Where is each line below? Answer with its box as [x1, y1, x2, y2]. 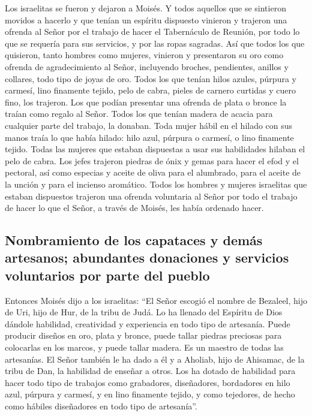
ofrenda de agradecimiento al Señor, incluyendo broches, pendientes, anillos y [5, 60, 289, 73]
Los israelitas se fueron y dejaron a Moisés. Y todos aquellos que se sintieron [5, 2, 286, 14]
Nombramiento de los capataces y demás [5, 231, 263, 249]
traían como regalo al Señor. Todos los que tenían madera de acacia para [5, 107, 273, 120]
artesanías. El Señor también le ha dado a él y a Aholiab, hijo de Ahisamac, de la [5, 352, 305, 365]
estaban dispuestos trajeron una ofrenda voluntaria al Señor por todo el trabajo [5, 189, 298, 202]
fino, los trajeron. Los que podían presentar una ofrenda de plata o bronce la [5, 95, 287, 108]
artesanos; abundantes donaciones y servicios [5, 248, 289, 267]
